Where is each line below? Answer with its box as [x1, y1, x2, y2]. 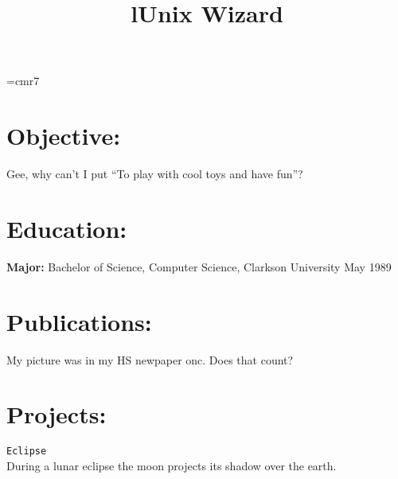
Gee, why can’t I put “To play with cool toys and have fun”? [6, 166, 303, 182]
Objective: [6, 119, 121, 152]
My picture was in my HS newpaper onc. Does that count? [6, 351, 294, 368]
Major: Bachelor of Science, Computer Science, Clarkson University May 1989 [6, 258, 392, 275]
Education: [6, 212, 127, 244]
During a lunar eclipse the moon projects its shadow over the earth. [6, 457, 337, 473]
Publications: [6, 305, 152, 337]
